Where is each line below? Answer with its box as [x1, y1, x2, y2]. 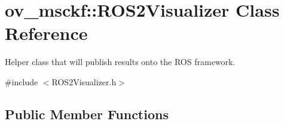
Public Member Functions [5, 104, 169, 123]
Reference [5, 21, 88, 45]
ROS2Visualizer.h [51, 75, 117, 88]
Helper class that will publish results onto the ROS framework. [5, 55, 236, 68]
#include [5, 75, 38, 88]
